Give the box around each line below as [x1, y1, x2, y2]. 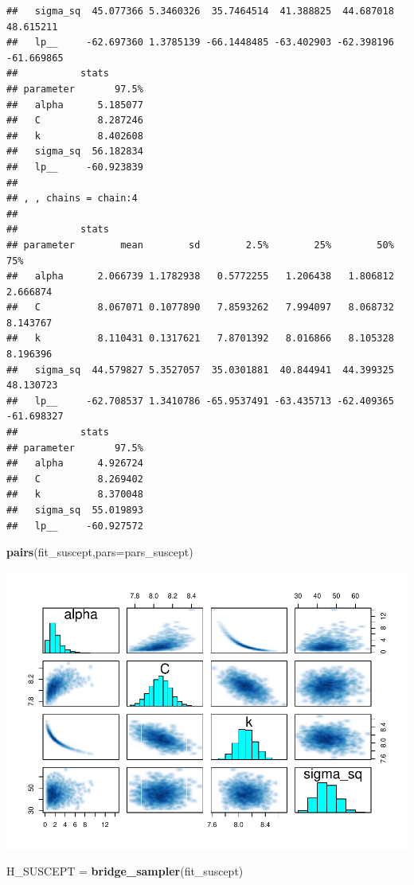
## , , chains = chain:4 [6, 193, 138, 205]
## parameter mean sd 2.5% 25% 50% [6, 239, 394, 251]
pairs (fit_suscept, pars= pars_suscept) [6, 544, 193, 560]
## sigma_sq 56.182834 [6, 146, 143, 158]
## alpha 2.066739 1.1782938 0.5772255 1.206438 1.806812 [6, 271, 394, 283]
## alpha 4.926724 [6, 458, 143, 470]
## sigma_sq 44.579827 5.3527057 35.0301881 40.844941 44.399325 [6, 364, 394, 376]
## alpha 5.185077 [6, 99, 143, 111]
